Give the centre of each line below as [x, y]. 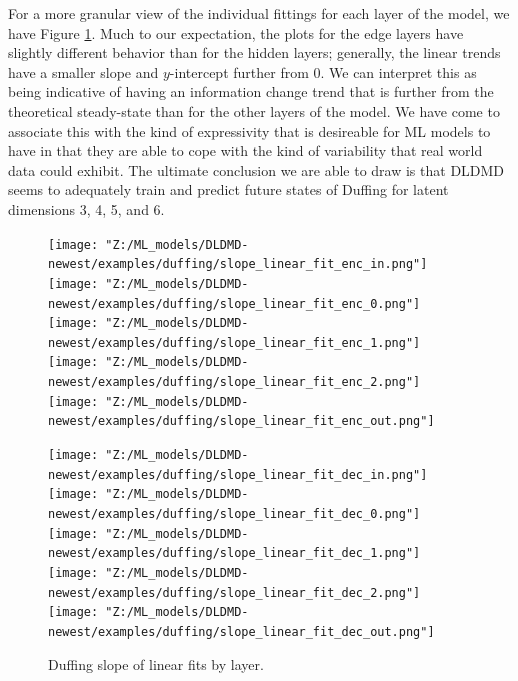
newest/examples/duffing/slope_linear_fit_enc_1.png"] [234, 342]
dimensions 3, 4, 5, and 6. [86, 208]
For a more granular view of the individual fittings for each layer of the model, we [259, 13]
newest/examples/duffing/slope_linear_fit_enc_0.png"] [234, 303]
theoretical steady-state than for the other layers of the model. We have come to [254, 110]
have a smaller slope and [83, 71]
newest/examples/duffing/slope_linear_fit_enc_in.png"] [238, 264]
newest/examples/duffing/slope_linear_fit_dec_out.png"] [241, 632]
